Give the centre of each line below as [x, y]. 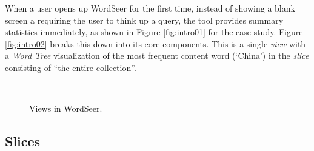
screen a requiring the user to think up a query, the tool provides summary [144, 20]
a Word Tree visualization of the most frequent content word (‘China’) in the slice [157, 55]
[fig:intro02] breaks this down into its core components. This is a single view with [155, 43]
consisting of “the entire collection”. [71, 67]
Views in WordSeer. [66, 108]
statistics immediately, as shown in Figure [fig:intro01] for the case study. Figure [154, 32]
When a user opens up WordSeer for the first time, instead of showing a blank [150, 8]
